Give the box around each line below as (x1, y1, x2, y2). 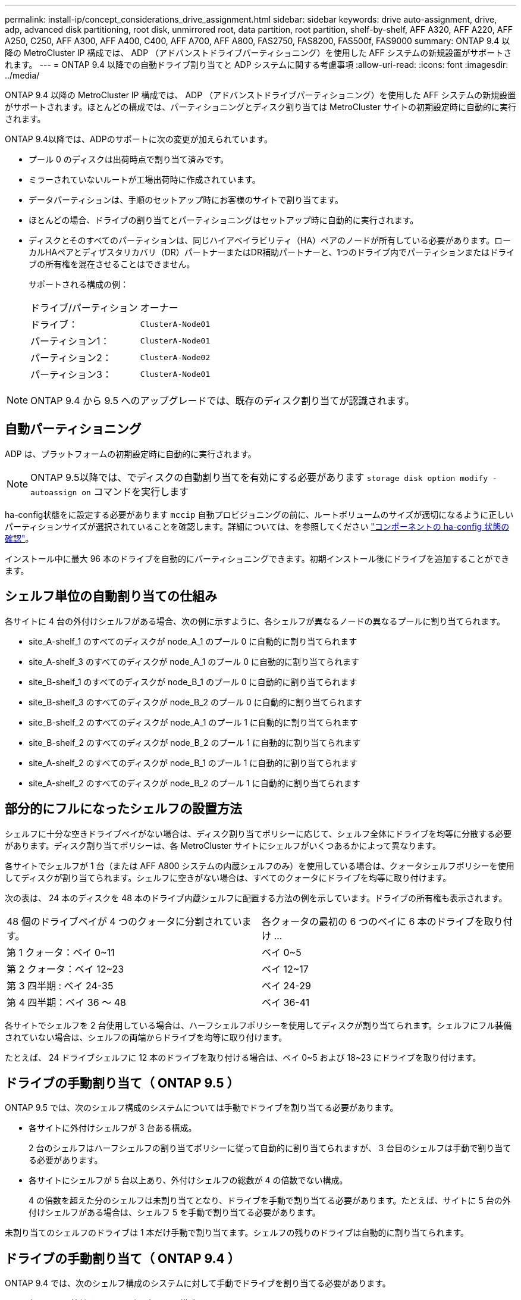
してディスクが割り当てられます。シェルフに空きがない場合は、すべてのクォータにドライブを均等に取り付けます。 (5, 872, 451, 883)
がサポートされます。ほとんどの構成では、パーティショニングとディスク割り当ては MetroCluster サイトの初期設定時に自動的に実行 (5, 102, 516, 112)
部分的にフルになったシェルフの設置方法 (5, 801, 242, 817)
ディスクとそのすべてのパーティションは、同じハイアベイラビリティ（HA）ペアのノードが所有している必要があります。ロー (29, 235, 511, 245)
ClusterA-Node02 (140, 352, 211, 362)
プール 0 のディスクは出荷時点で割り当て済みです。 (29, 154, 229, 164)
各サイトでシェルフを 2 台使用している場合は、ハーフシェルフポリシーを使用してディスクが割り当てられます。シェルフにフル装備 (5, 1020, 512, 1030)
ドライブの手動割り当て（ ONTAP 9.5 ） (5, 1075, 240, 1090)
